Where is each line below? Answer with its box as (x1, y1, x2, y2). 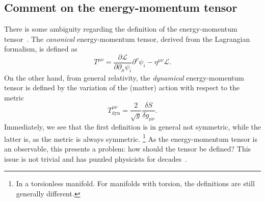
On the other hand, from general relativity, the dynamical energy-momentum (4, 72, 244, 83)
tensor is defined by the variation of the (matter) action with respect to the (4, 82, 240, 93)
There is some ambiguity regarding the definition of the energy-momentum (4, 23, 237, 34)
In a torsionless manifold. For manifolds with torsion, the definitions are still (16, 178, 255, 189)
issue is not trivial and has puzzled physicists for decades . (4, 153, 188, 164)
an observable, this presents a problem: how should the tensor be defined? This (4, 143, 251, 154)
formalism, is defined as (4, 43, 77, 54)
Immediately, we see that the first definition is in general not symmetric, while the (4, 121, 261, 132)
